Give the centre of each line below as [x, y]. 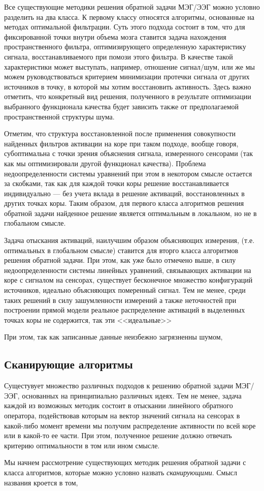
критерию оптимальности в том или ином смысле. [82, 445]
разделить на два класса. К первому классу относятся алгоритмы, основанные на [129, 17]
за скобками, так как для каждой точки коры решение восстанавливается [117, 183]
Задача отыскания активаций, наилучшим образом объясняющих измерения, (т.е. [129, 240]
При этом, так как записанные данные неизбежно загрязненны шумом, [113, 337]
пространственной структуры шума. [59, 116]
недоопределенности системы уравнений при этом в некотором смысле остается [128, 173]
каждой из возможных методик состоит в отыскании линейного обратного [119, 405]
